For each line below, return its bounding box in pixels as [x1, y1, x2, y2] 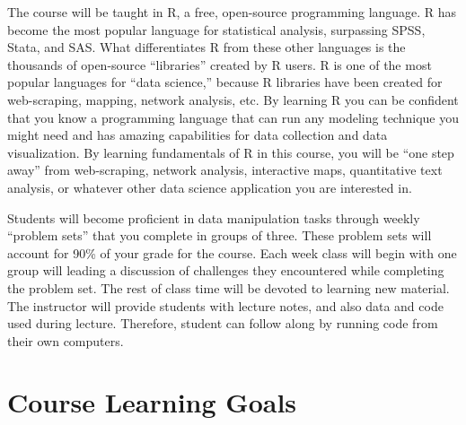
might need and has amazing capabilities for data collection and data [7, 126, 388, 144]
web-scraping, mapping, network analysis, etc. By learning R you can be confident [7, 90, 459, 108]
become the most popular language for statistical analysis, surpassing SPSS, [7, 20, 426, 39]
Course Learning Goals [7, 384, 297, 421]
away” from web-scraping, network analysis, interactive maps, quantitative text [7, 160, 443, 179]
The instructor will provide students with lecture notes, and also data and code [7, 296, 444, 315]
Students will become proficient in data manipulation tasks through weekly [7, 208, 420, 227]
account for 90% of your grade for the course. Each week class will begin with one [7, 243, 457, 262]
